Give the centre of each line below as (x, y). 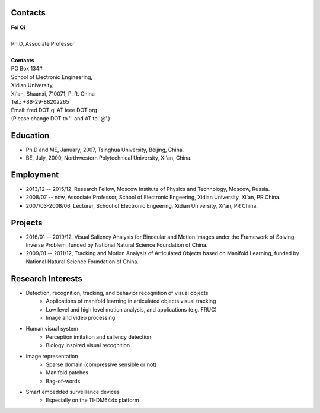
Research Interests (47, 279)
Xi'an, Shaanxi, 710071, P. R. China (53, 93)
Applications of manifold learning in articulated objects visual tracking (131, 301)
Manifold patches (67, 373)
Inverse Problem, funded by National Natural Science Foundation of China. (117, 245)
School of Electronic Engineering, (52, 77)
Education (30, 136)
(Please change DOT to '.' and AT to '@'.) (61, 118)
